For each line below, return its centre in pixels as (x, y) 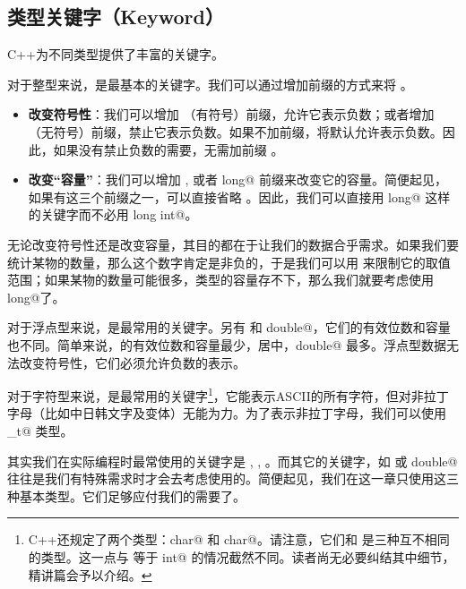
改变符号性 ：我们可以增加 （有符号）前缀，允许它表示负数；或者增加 (231, 114)
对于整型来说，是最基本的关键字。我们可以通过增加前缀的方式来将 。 (210, 84)
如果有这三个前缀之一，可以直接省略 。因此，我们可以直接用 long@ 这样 (239, 196)
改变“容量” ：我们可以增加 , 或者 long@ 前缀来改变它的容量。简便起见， (237, 179)
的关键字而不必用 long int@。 (113, 214)
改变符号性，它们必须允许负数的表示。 (132, 362)
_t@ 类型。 (40, 430)
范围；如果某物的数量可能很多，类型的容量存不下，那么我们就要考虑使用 (220, 280)
